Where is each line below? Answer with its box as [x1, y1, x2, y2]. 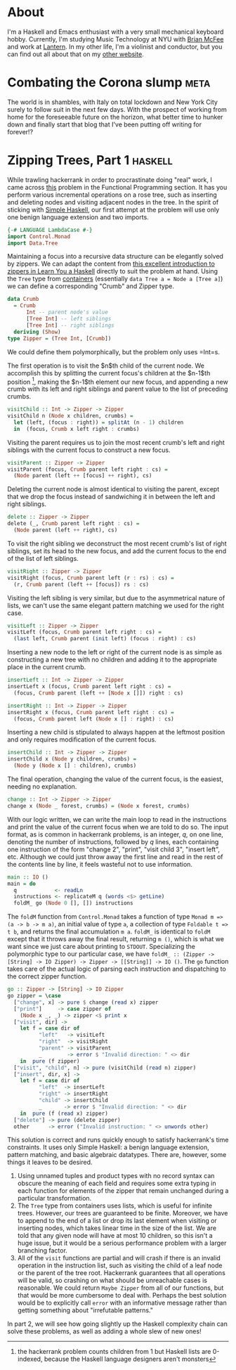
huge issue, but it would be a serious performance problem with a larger [17, 1239, 227, 1248]
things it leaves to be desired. [7, 1158, 93, 1167]
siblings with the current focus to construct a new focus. [7, 446, 171, 454]
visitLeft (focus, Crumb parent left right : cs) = [7, 628, 162, 636]
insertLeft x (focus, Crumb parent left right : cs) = [7, 683, 171, 690]
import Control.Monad [7, 233, 71, 240]
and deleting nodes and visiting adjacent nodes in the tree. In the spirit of [7, 198, 219, 206]
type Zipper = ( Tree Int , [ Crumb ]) [7, 335, 112, 342]
